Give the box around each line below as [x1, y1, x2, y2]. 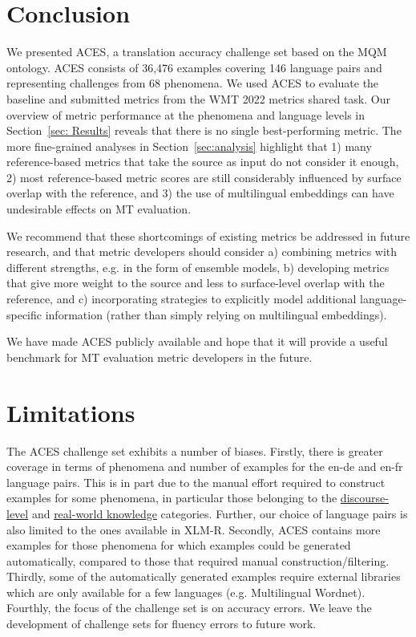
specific [6, 306, 42, 323]
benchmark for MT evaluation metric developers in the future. [6, 348, 313, 365]
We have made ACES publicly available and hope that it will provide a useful [6, 333, 388, 350]
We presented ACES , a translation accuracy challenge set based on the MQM [6, 43, 387, 60]
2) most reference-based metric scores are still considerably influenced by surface [6, 168, 402, 185]
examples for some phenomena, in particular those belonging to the [6, 489, 337, 506]
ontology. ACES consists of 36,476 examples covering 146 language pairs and [6, 59, 382, 75]
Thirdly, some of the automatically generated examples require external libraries [6, 568, 401, 585]
